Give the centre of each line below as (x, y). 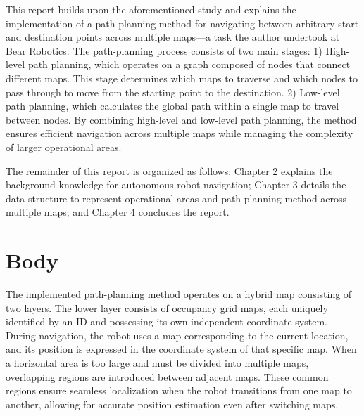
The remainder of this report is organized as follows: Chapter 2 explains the (169, 170)
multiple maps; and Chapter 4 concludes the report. (118, 212)
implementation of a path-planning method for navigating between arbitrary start (182, 23)
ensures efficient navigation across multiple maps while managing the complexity (180, 133)
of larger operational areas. (64, 147)
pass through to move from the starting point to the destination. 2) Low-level (173, 92)
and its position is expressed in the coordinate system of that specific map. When (181, 349)
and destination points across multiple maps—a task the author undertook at (173, 37)
